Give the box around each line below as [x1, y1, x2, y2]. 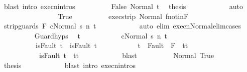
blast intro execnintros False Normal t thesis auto [4, 1, 243, 11]
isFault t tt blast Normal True [39, 49, 214, 60]
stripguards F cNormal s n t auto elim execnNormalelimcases [4, 20, 241, 31]
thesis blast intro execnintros [4, 59, 136, 70]
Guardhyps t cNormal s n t [34, 30, 168, 40]
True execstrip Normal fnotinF [58, 10, 189, 21]
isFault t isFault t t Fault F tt [35, 40, 188, 50]
